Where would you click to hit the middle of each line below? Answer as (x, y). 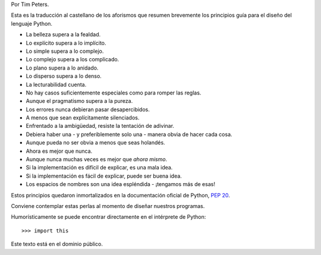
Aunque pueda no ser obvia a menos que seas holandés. (96, 143)
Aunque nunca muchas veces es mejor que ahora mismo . (97, 159)
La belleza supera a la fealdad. (63, 34)
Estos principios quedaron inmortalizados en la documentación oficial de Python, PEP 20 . (120, 195)
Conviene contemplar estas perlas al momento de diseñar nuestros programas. (108, 206)
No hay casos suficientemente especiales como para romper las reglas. (114, 93)
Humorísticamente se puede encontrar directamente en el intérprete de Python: (108, 217)
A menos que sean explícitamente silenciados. (83, 118)
